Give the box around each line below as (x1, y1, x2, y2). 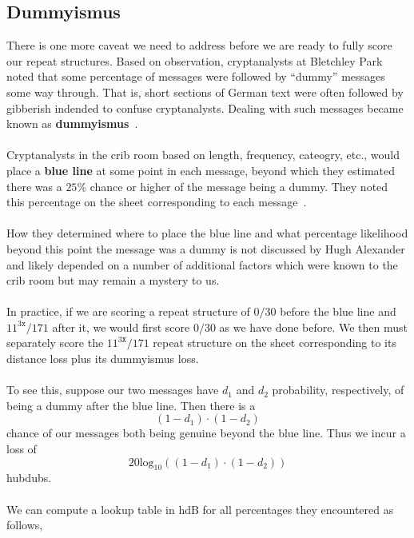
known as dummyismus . (6, 115, 138, 132)
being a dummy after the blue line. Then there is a (6, 397, 256, 413)
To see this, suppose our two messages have (6, 381, 219, 398)
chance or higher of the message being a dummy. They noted (90, 177, 388, 194)
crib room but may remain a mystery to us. (6, 272, 220, 289)
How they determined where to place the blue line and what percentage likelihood (6, 225, 408, 241)
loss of (6, 440, 37, 457)
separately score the (6, 334, 104, 351)
